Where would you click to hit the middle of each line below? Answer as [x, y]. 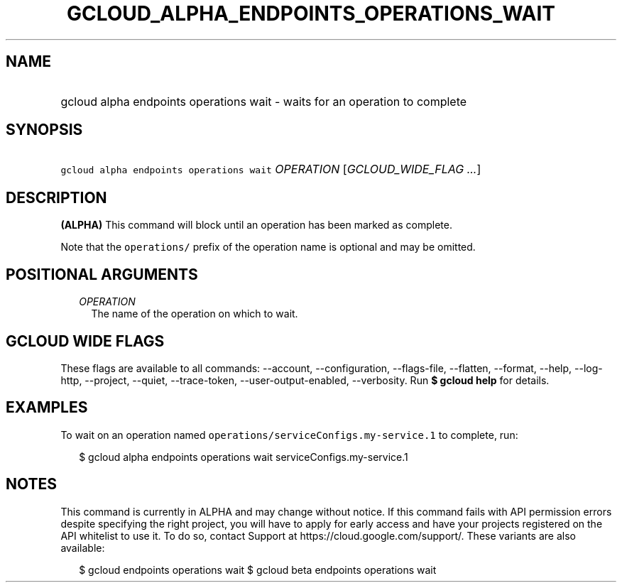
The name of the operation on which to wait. [195, 314]
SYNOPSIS [44, 130]
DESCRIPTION [56, 197]
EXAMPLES [47, 408]
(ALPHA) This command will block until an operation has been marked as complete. [256, 225]
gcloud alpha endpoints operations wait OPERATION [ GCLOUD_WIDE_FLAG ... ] [271, 169]
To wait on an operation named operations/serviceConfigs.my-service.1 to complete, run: [289, 435]
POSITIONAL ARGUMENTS [102, 274]
